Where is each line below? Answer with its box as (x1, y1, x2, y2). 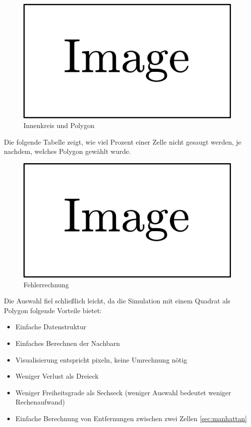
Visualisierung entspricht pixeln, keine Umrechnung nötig (15, 354, 187, 364)
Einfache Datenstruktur (15, 321, 87, 332)
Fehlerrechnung (23, 279, 69, 289)
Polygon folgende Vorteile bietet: (4, 305, 102, 315)
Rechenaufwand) (15, 397, 65, 407)
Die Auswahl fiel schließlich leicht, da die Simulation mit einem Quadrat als (4, 296, 230, 306)
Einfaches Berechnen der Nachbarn (15, 338, 120, 348)
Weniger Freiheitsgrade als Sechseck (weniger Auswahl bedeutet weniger (15, 387, 231, 397)
